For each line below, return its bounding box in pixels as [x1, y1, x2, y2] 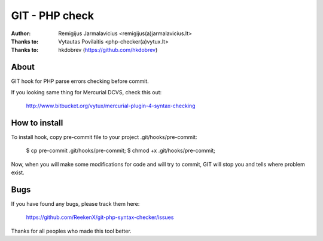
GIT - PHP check [11, 9, 95, 22]
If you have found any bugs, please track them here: [11, 200, 140, 207]
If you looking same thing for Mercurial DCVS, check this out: [11, 88, 162, 95]
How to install [11, 118, 63, 128]
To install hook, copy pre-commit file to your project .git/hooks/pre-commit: [11, 133, 197, 140]
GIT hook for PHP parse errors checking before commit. [11, 78, 149, 85]
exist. [11, 169, 25, 176]
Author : [11, 30, 31, 37]
